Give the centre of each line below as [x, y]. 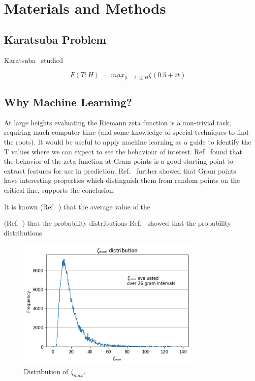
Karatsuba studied [34, 60]
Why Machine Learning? [68, 102]
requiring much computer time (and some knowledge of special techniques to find [126, 132]
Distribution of [46, 371]
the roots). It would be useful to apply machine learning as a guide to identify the [127, 142]
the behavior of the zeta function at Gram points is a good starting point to [119, 161]
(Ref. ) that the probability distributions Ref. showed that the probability [118, 223]
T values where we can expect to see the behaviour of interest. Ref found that [123, 151]
